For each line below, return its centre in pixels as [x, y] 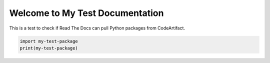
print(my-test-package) [49, 48]
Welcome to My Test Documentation [86, 13]
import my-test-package [49, 41]
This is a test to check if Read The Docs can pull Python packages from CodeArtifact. [97, 28]
